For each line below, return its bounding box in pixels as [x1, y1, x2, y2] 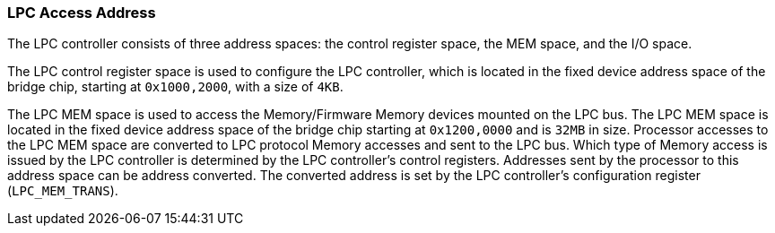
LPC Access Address [7, 4, 156, 22]
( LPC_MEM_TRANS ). [7, 183, 118, 199]
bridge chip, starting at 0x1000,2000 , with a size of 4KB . [7, 79, 344, 95]
